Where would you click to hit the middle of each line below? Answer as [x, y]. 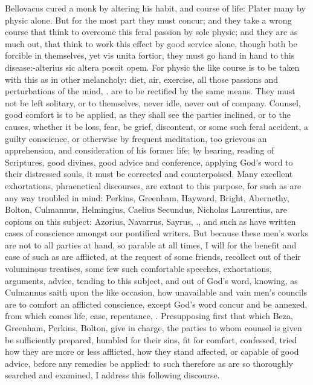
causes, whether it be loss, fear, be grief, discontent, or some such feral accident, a [156, 126]
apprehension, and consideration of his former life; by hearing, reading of [140, 150]
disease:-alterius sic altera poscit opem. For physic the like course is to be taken [152, 67]
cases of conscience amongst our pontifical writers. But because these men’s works [157, 233]
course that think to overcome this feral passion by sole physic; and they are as [151, 32]
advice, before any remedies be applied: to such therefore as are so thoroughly [149, 363]
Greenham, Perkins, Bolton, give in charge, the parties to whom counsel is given [153, 328]
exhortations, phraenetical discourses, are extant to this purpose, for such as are [153, 185]
